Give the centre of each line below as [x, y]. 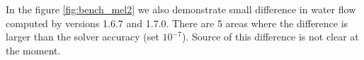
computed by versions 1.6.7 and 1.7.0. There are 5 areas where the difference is [177, 23]
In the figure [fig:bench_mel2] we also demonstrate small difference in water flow [181, 9]
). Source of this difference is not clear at [270, 37]
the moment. [33, 50]
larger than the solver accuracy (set [83, 37]
